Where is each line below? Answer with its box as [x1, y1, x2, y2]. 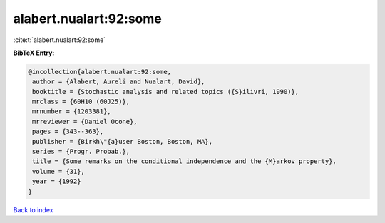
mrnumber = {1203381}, [32, 108, 112, 115]
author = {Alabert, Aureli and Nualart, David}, [32, 78, 205, 85]
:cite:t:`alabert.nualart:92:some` [13, 36, 106, 44]
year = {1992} [32, 177, 81, 185]
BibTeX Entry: [13, 48, 55, 57]
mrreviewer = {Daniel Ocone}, [32, 118, 138, 125]
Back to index [13, 205, 53, 214]
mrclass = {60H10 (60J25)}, [32, 98, 130, 106]
